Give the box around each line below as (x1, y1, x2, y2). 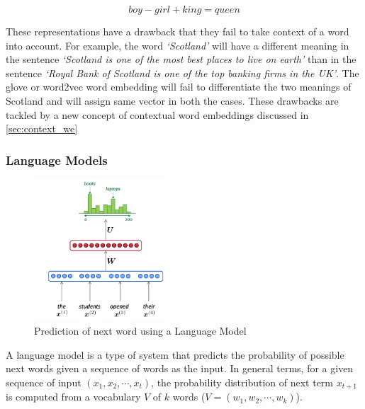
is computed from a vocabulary (6, 389, 141, 404)
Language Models (6, 151, 108, 168)
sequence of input (6, 374, 82, 389)
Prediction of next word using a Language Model (34, 323, 247, 338)
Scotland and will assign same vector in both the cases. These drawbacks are (6, 93, 339, 108)
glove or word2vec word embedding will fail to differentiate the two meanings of (6, 79, 352, 94)
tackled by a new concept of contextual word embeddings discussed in (6, 107, 309, 122)
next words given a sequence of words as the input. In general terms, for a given (6, 361, 354, 376)
